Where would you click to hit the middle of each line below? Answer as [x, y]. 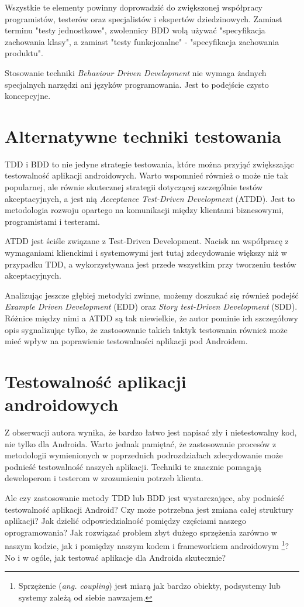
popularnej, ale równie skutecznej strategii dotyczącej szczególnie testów [134, 187]
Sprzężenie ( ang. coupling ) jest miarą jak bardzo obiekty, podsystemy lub [149, 586]
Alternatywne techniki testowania [143, 136]
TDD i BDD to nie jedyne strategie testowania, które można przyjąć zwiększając [149, 164]
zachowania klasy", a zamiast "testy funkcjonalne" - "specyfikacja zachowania [142, 41]
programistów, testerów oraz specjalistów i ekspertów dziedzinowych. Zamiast [144, 18]
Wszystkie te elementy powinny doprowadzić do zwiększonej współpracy [134, 7]
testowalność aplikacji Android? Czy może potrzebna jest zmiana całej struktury [149, 509]
